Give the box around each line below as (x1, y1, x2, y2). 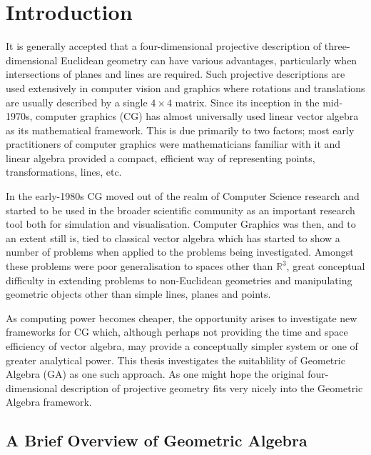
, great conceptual (286, 259, 365, 274)
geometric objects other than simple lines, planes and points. (6, 286, 271, 301)
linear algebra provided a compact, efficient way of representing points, (6, 150, 315, 165)
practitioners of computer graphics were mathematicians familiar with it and (6, 136, 341, 151)
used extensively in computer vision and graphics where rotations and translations (6, 80, 365, 95)
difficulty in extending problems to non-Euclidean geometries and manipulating (6, 272, 352, 287)
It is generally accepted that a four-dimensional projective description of (6, 39, 322, 54)
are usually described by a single (6, 94, 148, 109)
